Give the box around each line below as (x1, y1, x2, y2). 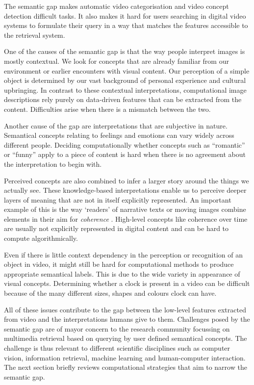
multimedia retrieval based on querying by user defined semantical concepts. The (4, 333, 247, 343)
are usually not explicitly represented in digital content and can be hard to (4, 223, 229, 233)
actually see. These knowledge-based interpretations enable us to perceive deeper (4, 185, 247, 195)
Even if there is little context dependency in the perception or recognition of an (4, 249, 243, 259)
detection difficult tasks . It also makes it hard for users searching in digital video (4, 10, 246, 21)
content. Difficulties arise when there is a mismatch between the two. (4, 103, 211, 114)
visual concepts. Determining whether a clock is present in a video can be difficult (4, 278, 250, 288)
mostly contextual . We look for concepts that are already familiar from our (4, 55, 229, 66)
